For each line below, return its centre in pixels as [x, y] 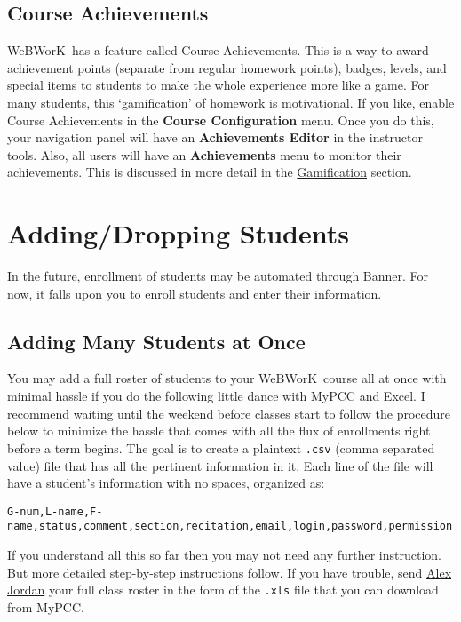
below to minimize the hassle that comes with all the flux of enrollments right [219, 431]
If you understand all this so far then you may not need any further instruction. [225, 554]
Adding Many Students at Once [156, 341]
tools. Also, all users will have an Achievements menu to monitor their [204, 154]
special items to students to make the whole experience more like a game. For [218, 85]
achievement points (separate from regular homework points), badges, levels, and [227, 67]
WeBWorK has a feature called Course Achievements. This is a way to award [218, 50]
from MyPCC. [46, 606]
